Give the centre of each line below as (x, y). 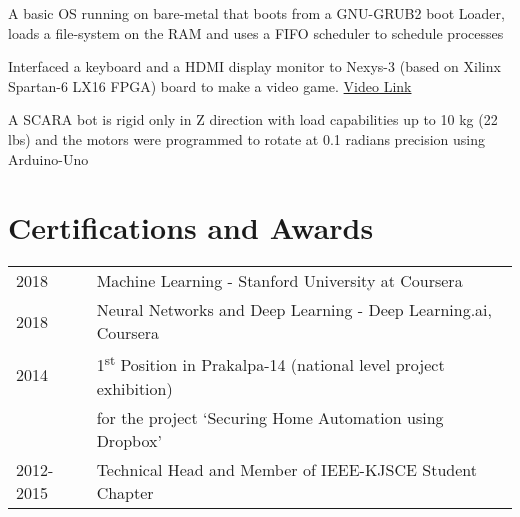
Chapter (125, 492)
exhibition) (134, 388)
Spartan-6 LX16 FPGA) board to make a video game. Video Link (210, 85)
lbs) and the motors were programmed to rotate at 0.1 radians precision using (247, 138)
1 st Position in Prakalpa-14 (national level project (270, 363)
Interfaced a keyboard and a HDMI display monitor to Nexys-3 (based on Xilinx (254, 66)
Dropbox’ (129, 440)
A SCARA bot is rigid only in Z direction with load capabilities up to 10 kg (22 (253, 119)
